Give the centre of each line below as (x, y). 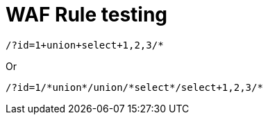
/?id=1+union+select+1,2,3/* (85, 45)
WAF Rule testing (87, 15)
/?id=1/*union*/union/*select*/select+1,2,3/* (134, 87)
